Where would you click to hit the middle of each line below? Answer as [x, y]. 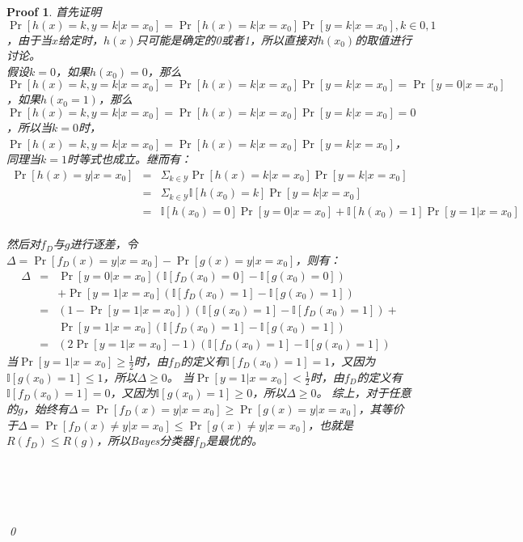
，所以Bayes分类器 [145, 440]
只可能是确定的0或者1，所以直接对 [227, 39]
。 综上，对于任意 [364, 393]
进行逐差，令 [104, 244]
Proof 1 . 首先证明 [54, 11]
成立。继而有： [152, 159]
